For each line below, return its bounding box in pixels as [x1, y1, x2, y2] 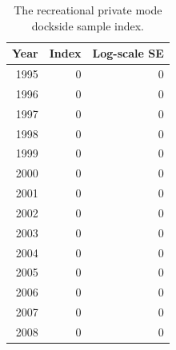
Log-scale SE [92, 45, 164, 62]
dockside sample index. [31, 17, 144, 34]
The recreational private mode [14, 2, 162, 18]
